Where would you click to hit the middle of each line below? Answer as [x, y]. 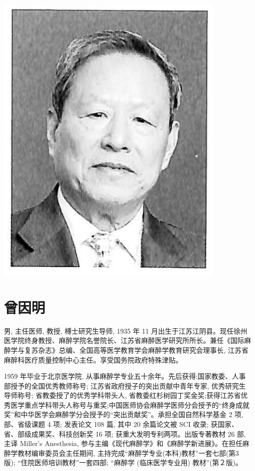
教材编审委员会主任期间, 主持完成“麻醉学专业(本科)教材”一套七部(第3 [128, 453]
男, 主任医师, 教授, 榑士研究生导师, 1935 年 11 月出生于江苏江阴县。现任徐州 [126, 330]
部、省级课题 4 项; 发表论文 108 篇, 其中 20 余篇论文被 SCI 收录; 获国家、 [121, 424]
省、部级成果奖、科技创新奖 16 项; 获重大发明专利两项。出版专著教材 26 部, [125, 433]
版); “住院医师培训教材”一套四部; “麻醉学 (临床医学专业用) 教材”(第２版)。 [123, 462]
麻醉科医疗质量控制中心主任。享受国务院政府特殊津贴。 [93, 359]
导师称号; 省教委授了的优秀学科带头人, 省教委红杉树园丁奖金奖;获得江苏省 [122, 395]
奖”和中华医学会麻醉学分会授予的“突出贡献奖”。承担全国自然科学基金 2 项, [124, 414]
